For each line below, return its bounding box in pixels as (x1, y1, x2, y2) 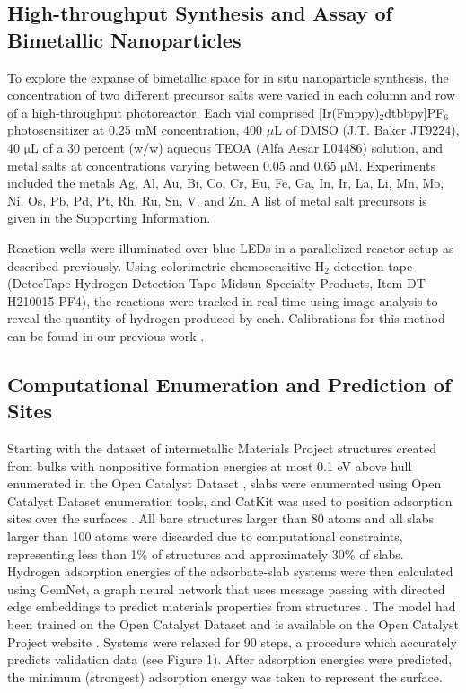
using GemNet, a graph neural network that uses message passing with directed (7, 579, 445, 598)
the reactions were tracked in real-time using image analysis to (93, 291, 438, 310)
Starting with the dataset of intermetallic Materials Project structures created (7, 439, 436, 458)
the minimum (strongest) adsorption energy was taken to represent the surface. (7, 667, 443, 686)
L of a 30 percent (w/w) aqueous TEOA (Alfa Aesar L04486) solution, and (31, 137, 444, 156)
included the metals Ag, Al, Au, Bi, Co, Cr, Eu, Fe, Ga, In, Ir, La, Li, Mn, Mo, (7, 173, 444, 192)
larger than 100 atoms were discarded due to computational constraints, (7, 527, 403, 546)
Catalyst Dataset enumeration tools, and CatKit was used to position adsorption (7, 491, 453, 510)
